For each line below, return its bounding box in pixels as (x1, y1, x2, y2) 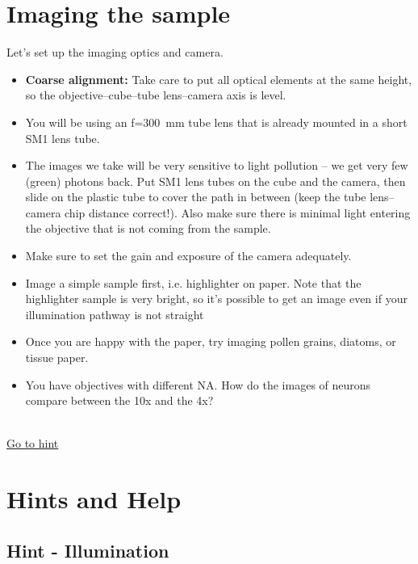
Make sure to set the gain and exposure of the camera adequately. (25, 247, 352, 264)
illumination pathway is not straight (25, 305, 204, 322)
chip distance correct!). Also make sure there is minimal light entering (65, 204, 411, 221)
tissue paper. (25, 349, 89, 366)
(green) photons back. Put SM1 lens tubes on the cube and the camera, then (25, 172, 406, 189)
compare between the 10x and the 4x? (25, 392, 214, 409)
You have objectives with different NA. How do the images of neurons (25, 376, 371, 393)
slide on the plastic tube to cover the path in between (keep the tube (25, 188, 366, 205)
